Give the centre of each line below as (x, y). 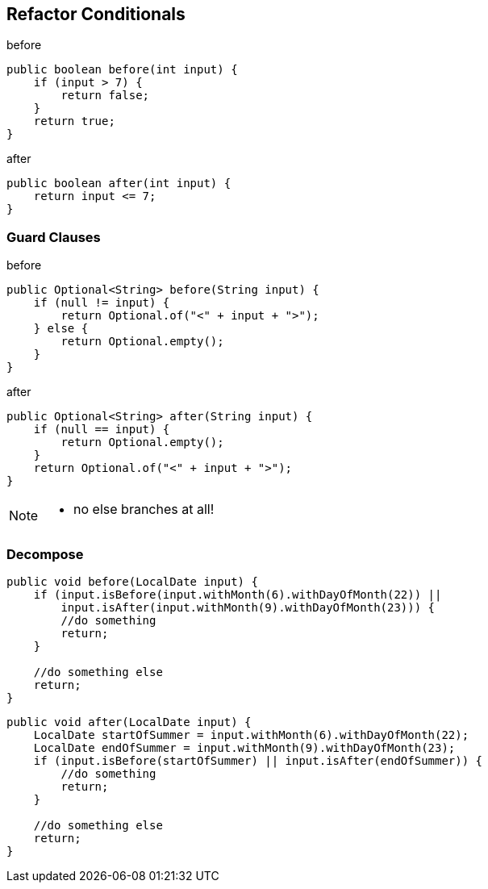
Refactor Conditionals (96, 14)
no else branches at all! (144, 509)
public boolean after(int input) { (119, 184)
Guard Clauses (54, 237)
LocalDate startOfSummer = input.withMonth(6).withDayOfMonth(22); (251, 735)
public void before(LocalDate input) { (132, 581)
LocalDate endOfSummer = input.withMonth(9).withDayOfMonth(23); (244, 747)
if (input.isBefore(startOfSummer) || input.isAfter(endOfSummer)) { (258, 760)
